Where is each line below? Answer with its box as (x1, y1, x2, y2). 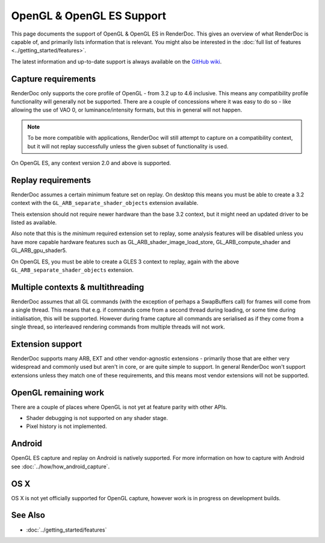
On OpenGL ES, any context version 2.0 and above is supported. (11, 159, 172, 166)
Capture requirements (11, 74, 96, 84)
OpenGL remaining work (11, 388, 105, 398)
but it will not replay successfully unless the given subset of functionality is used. (27, 142, 229, 150)
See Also (11, 510, 45, 521)
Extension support (11, 339, 82, 349)
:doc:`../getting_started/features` (26, 526, 107, 533)
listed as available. (11, 219, 57, 226)
